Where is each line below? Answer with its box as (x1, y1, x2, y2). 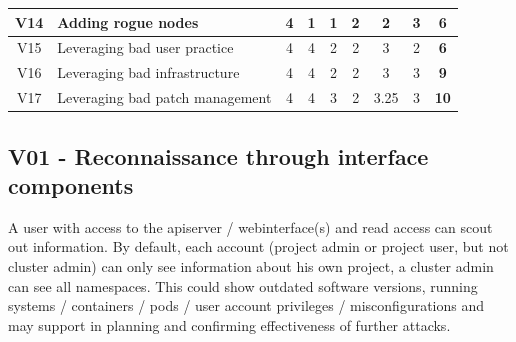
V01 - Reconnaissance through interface (8, 140, 429, 171)
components (8, 169, 134, 200)
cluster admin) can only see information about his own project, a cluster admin (8, 255, 494, 276)
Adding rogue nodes (57, 11, 199, 32)
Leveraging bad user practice (57, 37, 234, 58)
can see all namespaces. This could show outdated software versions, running (8, 275, 478, 296)
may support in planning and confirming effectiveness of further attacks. (8, 314, 451, 335)
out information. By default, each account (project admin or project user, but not (8, 236, 509, 257)
